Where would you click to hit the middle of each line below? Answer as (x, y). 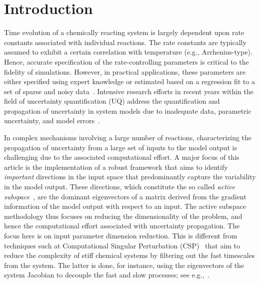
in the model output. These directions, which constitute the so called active (119, 187)
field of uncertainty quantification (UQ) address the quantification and (112, 101)
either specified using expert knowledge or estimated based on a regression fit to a (129, 81)
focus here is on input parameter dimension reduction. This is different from (121, 235)
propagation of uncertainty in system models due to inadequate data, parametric (128, 110)
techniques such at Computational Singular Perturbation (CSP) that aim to (122, 245)
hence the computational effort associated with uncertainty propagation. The (122, 226)
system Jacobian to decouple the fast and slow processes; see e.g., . (107, 275)
